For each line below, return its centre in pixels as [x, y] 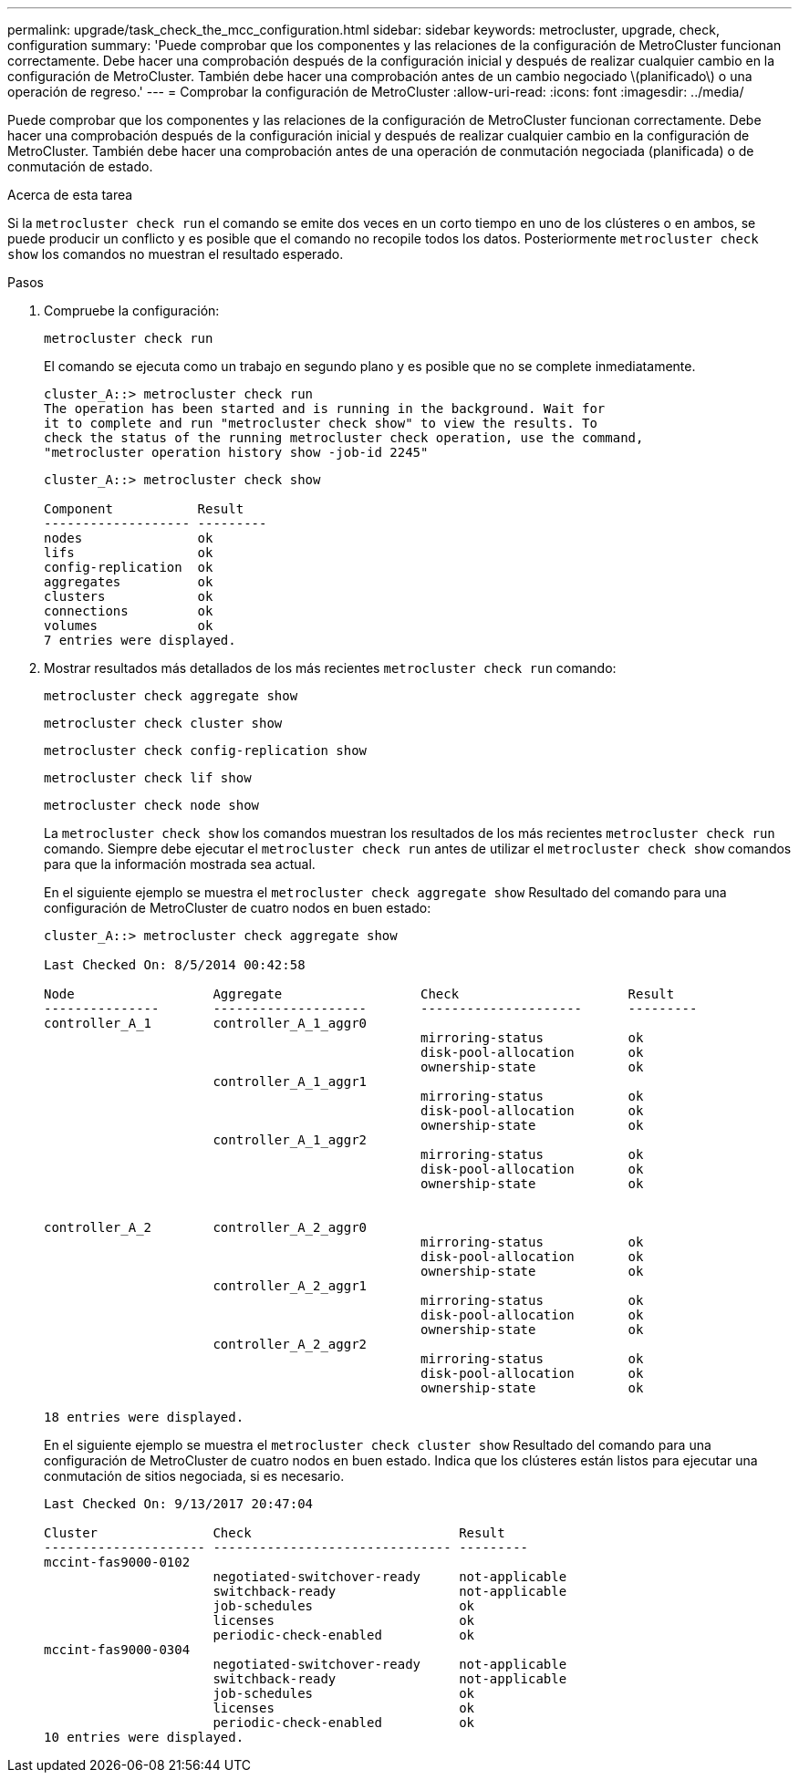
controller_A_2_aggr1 [290, 1286]
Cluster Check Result [275, 1533]
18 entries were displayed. [144, 1417]
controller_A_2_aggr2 [290, 1344]
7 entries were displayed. [140, 640]
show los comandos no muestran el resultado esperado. [176, 254]
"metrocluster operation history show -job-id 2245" [236, 452]
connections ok [129, 611]
